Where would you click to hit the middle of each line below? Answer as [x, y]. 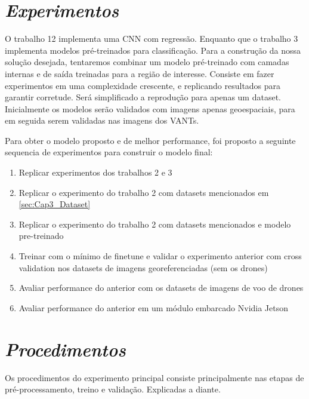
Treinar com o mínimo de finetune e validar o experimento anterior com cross [160, 256]
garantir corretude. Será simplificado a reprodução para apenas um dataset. [143, 97]
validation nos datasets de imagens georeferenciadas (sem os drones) [143, 267]
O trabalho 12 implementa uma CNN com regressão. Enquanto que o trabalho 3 [152, 39]
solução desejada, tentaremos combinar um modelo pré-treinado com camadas [147, 62]
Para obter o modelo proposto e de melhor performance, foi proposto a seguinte [150, 140]
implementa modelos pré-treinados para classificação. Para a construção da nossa [153, 50]
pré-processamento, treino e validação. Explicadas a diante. [113, 389]
